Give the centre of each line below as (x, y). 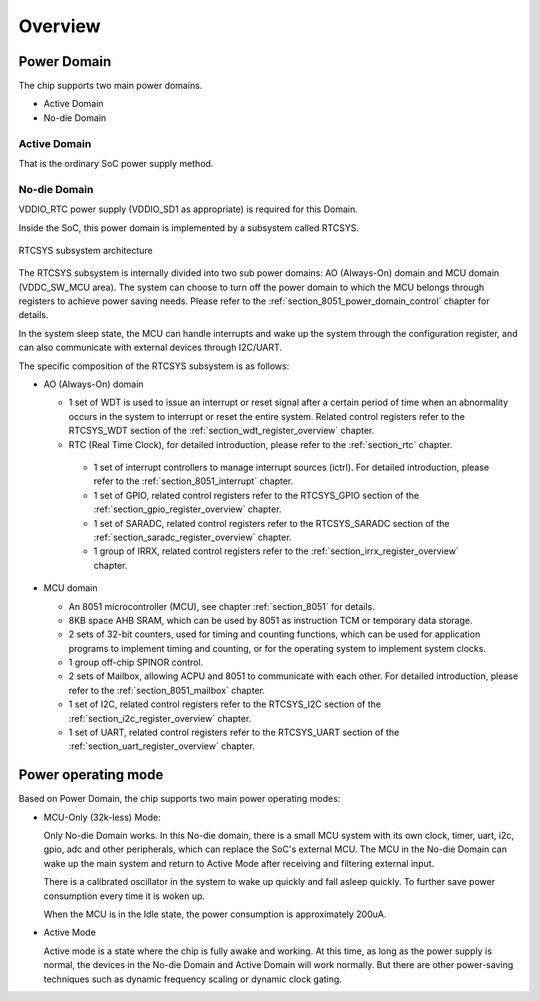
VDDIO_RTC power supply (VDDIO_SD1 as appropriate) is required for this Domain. (188, 209)
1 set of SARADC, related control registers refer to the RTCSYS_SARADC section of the (271, 523)
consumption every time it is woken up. (124, 896)
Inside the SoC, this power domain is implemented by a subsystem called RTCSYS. (189, 227)
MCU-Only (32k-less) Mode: (102, 817)
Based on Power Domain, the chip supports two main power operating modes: (179, 799)
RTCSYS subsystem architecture (86, 250)
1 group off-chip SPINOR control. (136, 662)
